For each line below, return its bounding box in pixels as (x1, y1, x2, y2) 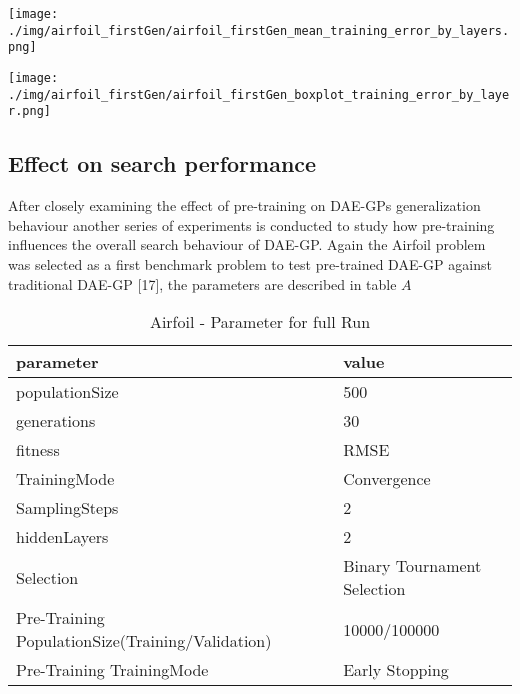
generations (16, 409, 96, 433)
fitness (16, 438, 60, 462)
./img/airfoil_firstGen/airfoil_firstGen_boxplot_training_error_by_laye (8, 87, 510, 102)
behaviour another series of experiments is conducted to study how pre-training (8, 214, 495, 235)
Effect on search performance (8, 148, 317, 179)
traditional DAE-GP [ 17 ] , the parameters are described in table (8, 273, 397, 294)
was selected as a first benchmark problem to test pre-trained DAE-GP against (8, 253, 492, 274)
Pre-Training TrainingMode (16, 658, 209, 682)
